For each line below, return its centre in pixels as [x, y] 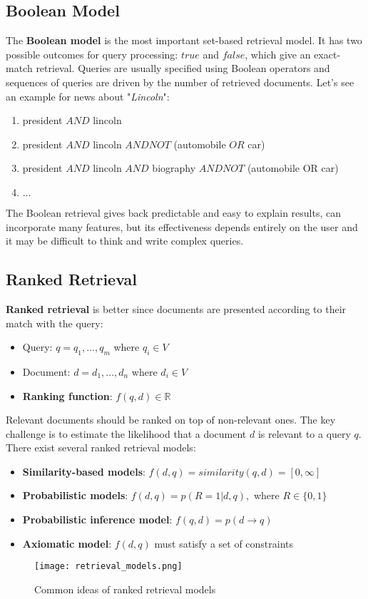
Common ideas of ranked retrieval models [125, 589]
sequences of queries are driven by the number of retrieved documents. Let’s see [180, 82]
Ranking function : [67, 395]
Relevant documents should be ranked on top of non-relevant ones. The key [171, 420]
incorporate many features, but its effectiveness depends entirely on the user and [182, 226]
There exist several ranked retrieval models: [101, 447]
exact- [327, 54]
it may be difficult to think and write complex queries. [125, 241]
